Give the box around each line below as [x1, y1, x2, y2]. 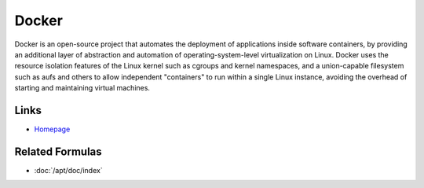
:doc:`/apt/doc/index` [34, 165, 103, 175]
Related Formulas [14, 145, 102, 158]
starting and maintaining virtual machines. [14, 83, 151, 93]
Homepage [34, 124, 71, 134]
